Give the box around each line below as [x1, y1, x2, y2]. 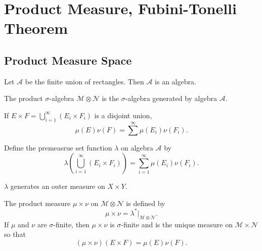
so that [4, 229, 26, 239]
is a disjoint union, [94, 110, 152, 120]
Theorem [4, 18, 68, 38]
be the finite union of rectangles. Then [25, 76, 144, 86]
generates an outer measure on [10, 181, 105, 191]
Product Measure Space [4, 52, 132, 68]
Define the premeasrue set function [4, 142, 112, 153]
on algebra [121, 142, 153, 153]
